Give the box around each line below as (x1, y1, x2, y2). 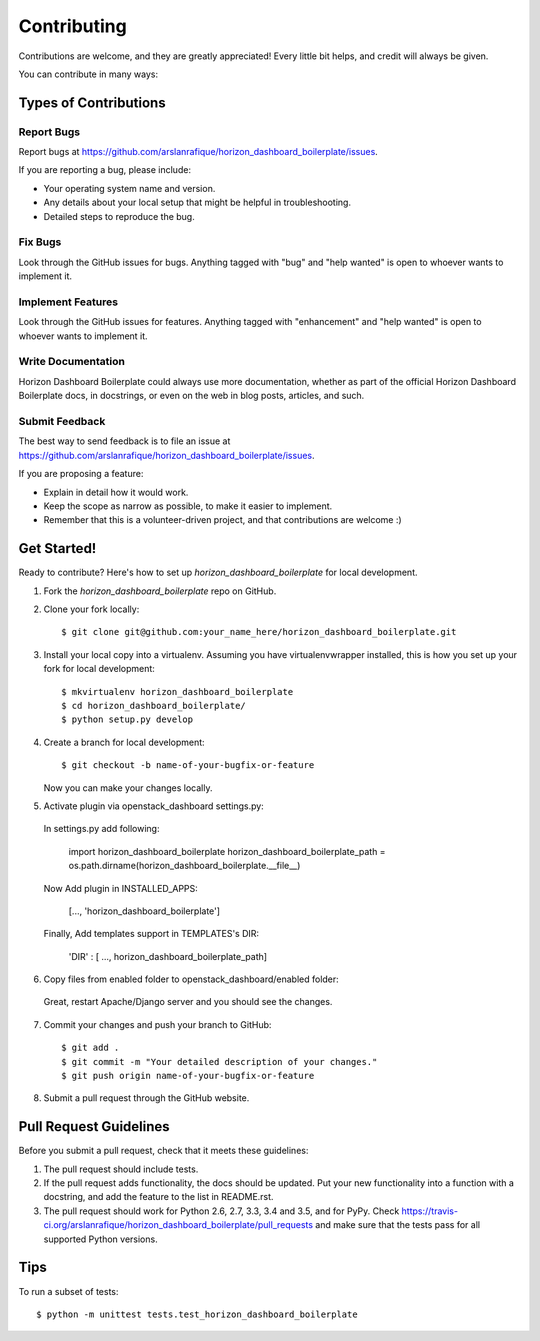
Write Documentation (18, 355, 125, 369)
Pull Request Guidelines (18, 1118, 170, 1135)
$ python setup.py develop (61, 714, 194, 725)
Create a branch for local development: (43, 736, 205, 748)
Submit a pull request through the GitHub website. (43, 1092, 250, 1104)
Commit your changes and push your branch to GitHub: (43, 1018, 272, 1030)
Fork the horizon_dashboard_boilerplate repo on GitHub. (43, 585, 277, 597)
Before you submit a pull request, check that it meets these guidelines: (18, 1145, 309, 1157)
